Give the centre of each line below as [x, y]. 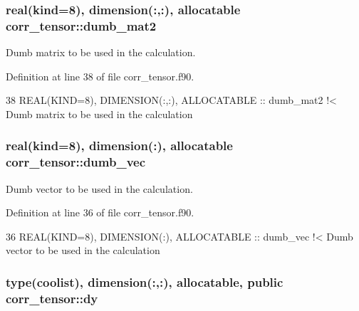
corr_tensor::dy [52, 298]
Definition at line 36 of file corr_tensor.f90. [100, 212]
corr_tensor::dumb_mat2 [81, 25]
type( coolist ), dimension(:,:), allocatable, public [145, 281]
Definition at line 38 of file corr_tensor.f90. [100, 76]
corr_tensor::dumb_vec [76, 162]
